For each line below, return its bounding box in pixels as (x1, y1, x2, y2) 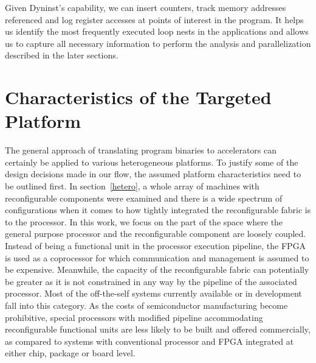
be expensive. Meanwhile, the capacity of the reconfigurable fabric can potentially (5, 263, 309, 276)
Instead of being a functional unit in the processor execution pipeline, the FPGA (5, 239, 306, 252)
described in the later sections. (5, 49, 118, 62)
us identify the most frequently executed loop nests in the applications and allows (5, 25, 309, 38)
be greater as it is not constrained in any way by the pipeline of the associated (5, 275, 297, 287)
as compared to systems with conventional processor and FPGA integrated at (5, 334, 294, 347)
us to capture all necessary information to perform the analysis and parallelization (5, 37, 311, 49)
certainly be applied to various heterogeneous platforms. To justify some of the (5, 155, 298, 168)
